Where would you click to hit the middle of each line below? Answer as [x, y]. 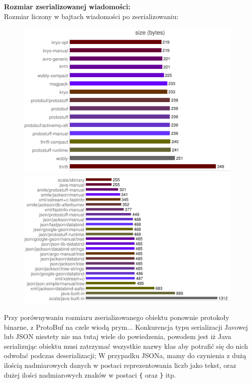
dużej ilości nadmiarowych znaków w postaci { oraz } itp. [90, 374]
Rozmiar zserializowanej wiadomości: [67, 6]
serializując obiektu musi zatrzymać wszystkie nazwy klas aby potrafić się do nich [126, 346]
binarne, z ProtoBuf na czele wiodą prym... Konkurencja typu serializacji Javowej [126, 327]
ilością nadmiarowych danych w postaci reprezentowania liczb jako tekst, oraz [120, 365]
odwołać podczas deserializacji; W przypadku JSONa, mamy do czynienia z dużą [125, 355]
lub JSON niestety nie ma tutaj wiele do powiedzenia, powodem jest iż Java [118, 336]
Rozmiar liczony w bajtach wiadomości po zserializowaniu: [91, 16]
